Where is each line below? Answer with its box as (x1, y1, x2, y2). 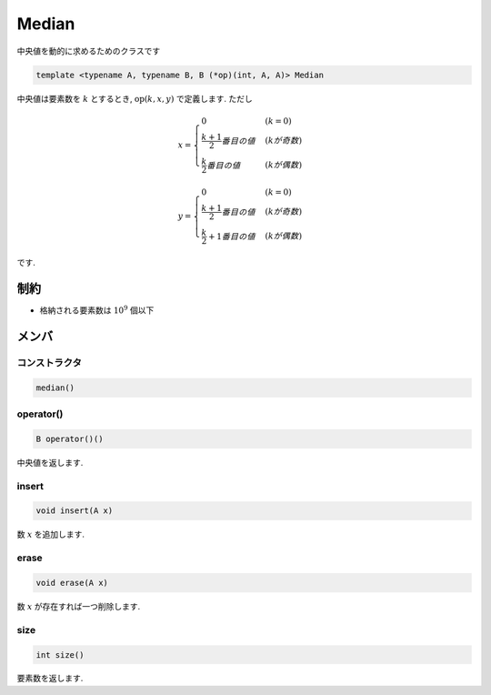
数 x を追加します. (16, 529, 85, 540)
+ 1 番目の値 (207, 231, 256, 241)
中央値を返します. (16, 457, 84, 468)
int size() (35, 650, 85, 660)
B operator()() (35, 433, 104, 444)
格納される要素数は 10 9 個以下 (39, 304, 155, 316)
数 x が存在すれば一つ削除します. (16, 600, 141, 611)
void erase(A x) (35, 578, 109, 588)
